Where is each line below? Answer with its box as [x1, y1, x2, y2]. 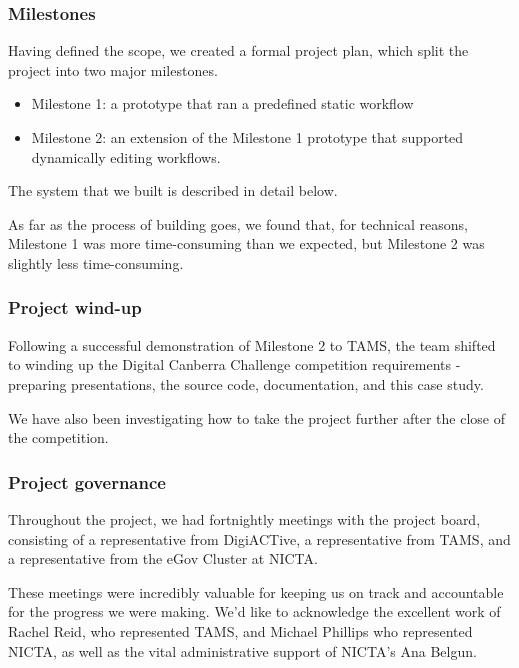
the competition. [8, 427, 109, 448]
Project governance [8, 469, 166, 494]
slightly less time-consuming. [8, 252, 184, 273]
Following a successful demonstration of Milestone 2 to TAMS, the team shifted [8, 334, 496, 355]
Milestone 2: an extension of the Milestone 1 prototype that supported [31, 127, 464, 147]
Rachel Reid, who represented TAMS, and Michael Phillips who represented [8, 620, 473, 641]
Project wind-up [8, 295, 142, 320]
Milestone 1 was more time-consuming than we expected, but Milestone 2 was [8, 233, 485, 254]
